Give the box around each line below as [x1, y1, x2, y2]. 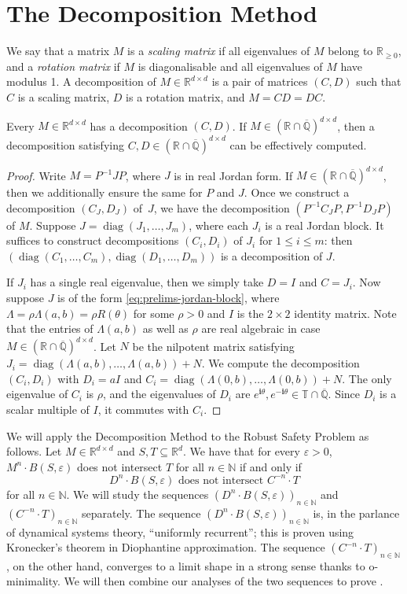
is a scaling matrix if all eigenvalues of [127, 42, 310, 59]
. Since [328, 386, 361, 402]
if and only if [239, 458, 302, 474]
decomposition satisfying [6, 136, 124, 153]
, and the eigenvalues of [103, 386, 216, 402]
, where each [189, 216, 249, 233]
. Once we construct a [244, 184, 350, 200]
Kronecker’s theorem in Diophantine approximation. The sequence [6, 539, 325, 555]
